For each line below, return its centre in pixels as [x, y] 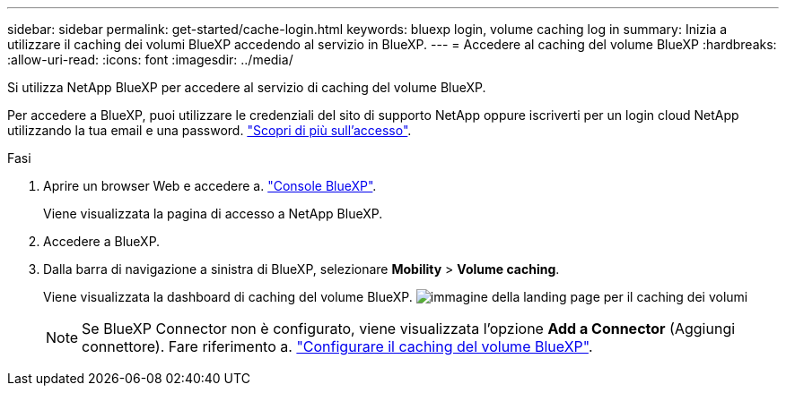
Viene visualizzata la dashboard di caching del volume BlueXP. [228, 297]
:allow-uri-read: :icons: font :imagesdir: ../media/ [150, 60]
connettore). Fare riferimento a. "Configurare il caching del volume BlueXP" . [337, 346]
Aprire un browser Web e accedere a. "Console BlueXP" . [210, 186]
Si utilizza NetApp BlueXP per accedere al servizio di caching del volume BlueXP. [247, 87]
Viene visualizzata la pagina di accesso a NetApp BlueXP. [213, 214]
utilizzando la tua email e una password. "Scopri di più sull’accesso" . [210, 130]
